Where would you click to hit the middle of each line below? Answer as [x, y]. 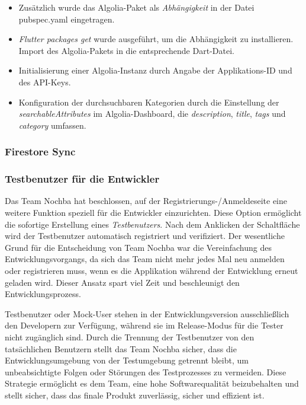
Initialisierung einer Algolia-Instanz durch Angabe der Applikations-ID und [155, 70]
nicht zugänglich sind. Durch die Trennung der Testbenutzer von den [130, 337]
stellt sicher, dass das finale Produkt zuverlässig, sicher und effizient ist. [135, 395]
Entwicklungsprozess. [43, 294]
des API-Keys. [45, 82]
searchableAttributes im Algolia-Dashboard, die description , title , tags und [152, 114]
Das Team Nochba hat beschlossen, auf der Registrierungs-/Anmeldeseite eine [146, 201]
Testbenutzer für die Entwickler [82, 179]
